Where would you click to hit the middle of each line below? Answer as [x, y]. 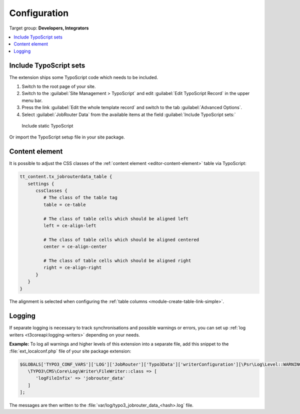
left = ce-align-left [70, 225]
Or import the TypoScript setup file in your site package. [67, 137]
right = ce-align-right [72, 268]
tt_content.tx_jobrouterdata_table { [66, 177]
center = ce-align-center [75, 247]
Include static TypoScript [47, 125]
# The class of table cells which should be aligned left [116, 218]
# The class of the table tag [80, 198]
